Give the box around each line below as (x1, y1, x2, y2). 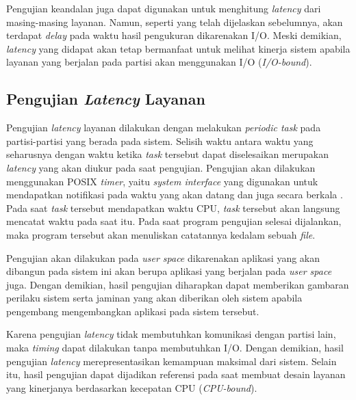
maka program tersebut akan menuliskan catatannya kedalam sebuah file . (6, 227, 316, 241)
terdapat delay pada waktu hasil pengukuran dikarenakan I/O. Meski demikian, (6, 28, 342, 42)
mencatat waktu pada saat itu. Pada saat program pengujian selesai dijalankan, (6, 214, 342, 228)
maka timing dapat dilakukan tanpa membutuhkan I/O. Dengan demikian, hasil (6, 341, 344, 355)
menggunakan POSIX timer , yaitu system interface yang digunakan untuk (6, 174, 318, 188)
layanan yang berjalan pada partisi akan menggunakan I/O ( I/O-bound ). (6, 55, 312, 69)
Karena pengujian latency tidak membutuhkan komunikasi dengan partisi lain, (6, 327, 336, 341)
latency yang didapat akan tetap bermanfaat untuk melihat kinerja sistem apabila (6, 41, 351, 55)
